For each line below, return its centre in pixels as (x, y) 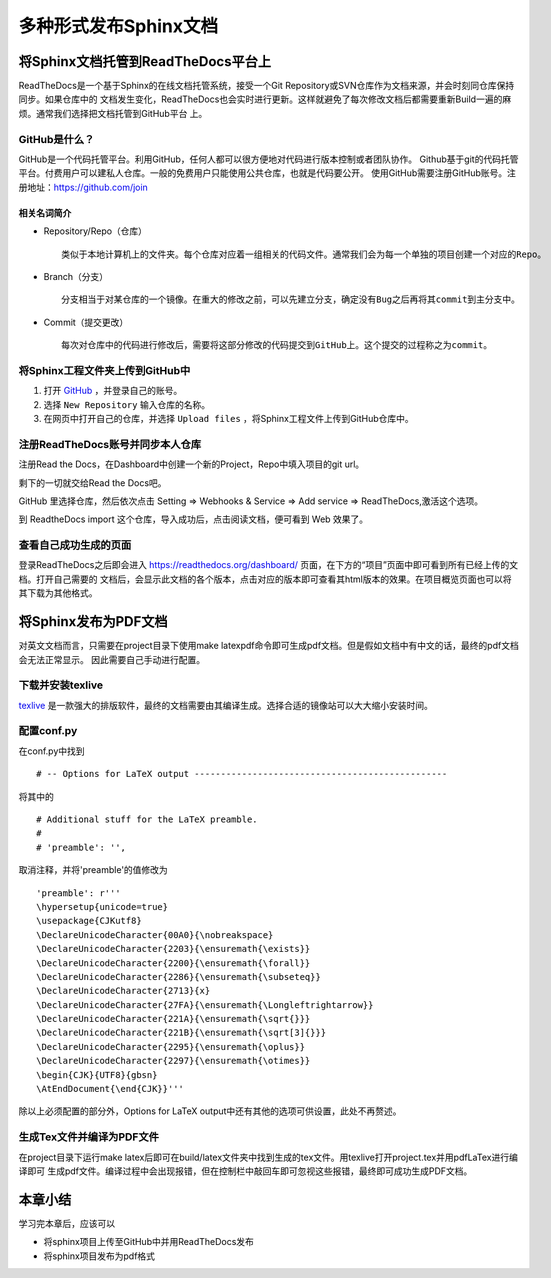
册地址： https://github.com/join (83, 187)
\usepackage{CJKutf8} (89, 921)
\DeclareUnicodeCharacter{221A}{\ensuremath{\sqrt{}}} (173, 1019)
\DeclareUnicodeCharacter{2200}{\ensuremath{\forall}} (173, 963)
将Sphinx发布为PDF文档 (93, 621)
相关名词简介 (45, 212)
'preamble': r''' (78, 893)
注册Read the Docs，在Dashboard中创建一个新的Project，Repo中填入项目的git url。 (191, 464)
